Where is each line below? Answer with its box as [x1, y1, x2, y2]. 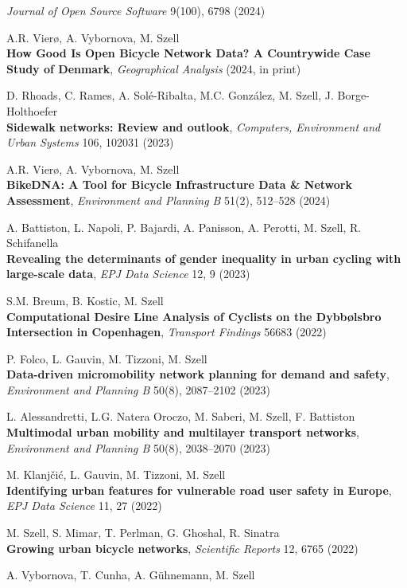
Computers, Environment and [235, 118, 381, 135]
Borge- [337, 87, 370, 104]
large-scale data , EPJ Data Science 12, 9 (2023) [6, 265, 250, 282]
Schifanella [6, 234, 59, 251]
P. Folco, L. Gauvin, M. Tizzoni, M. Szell [6, 350, 207, 367]
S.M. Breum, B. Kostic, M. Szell [6, 292, 164, 308]
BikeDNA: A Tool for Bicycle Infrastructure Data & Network [6, 176, 352, 193]
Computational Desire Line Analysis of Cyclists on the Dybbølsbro [6, 308, 382, 324]
